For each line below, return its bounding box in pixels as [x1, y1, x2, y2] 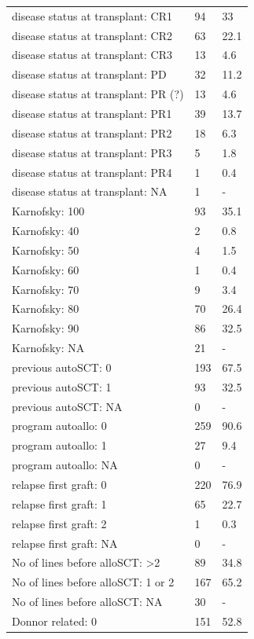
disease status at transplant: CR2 [12, 27, 172, 43]
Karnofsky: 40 [12, 222, 79, 239]
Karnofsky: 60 [12, 261, 79, 277]
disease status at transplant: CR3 [12, 46, 172, 63]
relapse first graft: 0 [12, 476, 107, 492]
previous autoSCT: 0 [12, 358, 112, 375]
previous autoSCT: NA [12, 398, 123, 414]
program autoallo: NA [12, 457, 118, 473]
